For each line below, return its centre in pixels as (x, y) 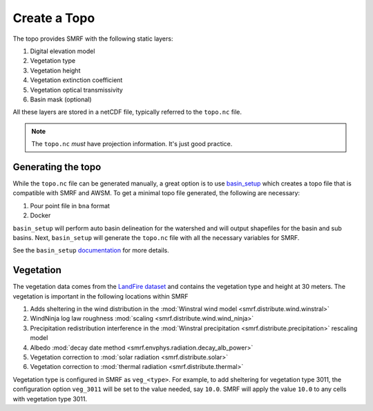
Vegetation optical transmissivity (77, 90)
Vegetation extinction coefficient (76, 80)
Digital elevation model (63, 51)
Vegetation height (55, 70)
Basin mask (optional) (61, 99)
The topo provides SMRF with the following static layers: (93, 39)
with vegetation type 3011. (50, 399)
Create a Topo (54, 18)
